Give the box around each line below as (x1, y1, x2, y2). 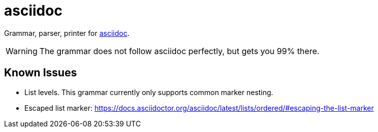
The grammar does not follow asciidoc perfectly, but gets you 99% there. (39, 46, 320, 56)
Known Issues (4, 66, 77, 79)
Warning (6, 46, 38, 56)
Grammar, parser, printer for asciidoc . (4, 28, 129, 37)
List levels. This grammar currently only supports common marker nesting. (24, 87, 273, 97)
